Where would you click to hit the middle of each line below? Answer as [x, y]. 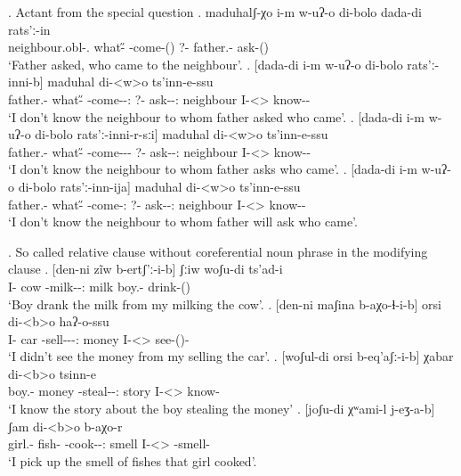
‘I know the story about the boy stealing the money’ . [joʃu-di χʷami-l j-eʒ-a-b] [222, 409]
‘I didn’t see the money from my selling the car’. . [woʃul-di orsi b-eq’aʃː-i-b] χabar [231, 356]
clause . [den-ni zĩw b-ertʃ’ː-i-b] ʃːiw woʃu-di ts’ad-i [146, 269]
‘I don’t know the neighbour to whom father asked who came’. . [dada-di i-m [216, 116]
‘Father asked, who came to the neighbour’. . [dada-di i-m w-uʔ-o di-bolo [206, 64]
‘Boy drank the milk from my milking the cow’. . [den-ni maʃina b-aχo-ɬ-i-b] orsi [225, 304]
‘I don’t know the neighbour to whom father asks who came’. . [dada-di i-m [213, 169]
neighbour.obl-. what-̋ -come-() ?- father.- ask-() [139, 47]
